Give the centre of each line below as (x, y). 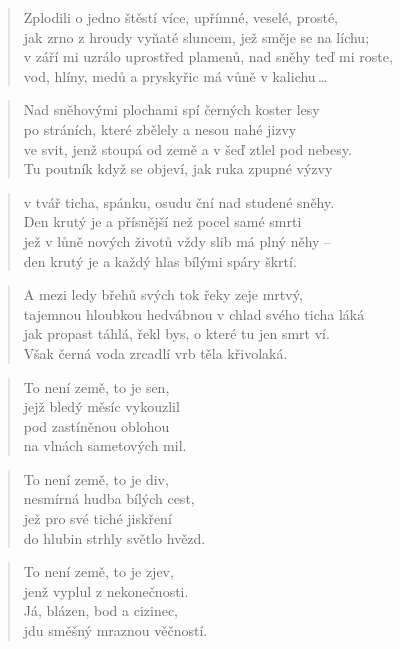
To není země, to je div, (96, 478)
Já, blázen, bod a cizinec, (100, 610)
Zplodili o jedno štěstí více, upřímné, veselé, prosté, (181, 17)
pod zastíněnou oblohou (96, 425)
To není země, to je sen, (96, 386)
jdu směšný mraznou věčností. (115, 630)
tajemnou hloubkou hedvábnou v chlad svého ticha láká (194, 313)
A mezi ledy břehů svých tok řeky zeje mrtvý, (163, 294)
